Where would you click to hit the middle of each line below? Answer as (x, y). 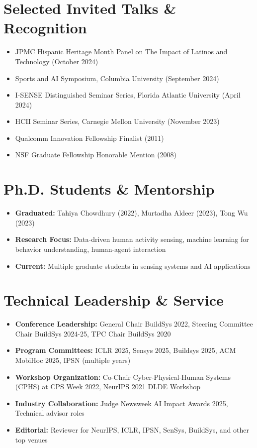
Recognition (45, 28)
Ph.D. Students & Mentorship (109, 189)
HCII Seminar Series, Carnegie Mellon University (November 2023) (117, 121)
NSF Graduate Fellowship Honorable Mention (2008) (96, 155)
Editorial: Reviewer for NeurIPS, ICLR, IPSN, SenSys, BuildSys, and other (132, 430)
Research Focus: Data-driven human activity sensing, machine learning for (132, 239)
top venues (31, 439)
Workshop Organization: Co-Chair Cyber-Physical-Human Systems (123, 377)
